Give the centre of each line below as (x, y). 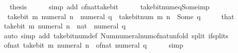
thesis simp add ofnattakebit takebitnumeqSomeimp (110, 6)
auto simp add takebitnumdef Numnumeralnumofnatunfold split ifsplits (116, 35)
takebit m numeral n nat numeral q (65, 26)
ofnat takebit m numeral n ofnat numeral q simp (93, 45)
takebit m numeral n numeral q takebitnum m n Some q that (121, 16)
